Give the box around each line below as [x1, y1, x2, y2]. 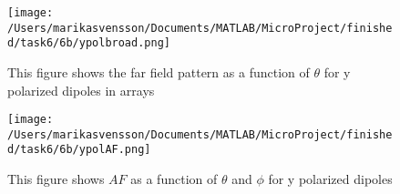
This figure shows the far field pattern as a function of [7, 62, 310, 81]
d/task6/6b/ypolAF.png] [7, 143, 151, 157]
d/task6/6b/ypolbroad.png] [7, 36, 170, 50]
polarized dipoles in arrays [7, 80, 155, 99]
